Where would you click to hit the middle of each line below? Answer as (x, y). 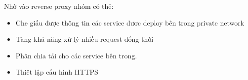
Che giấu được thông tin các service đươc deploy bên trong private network (130, 22)
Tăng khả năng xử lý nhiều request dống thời (84, 39)
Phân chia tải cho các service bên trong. (76, 55)
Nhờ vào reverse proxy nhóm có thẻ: (59, 6)
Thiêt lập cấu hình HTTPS (57, 72)
